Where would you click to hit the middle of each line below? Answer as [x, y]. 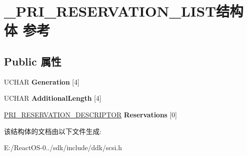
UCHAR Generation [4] [42, 81]
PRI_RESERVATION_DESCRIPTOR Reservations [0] [91, 114]
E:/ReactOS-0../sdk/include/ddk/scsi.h [63, 147]
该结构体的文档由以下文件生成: [53, 131]
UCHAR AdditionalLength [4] [53, 98]
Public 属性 [33, 61]
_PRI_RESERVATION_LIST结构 [124, 11]
